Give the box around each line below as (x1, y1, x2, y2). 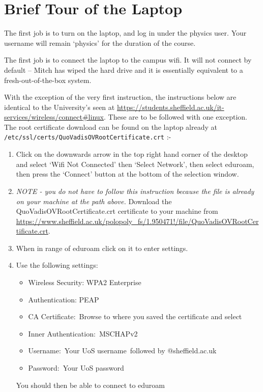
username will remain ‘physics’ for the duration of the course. (4, 37, 196, 48)
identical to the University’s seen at (4, 101, 115, 112)
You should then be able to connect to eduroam (16, 379, 165, 390)
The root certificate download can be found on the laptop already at (4, 121, 217, 132)
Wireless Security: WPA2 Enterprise (28, 277, 141, 288)
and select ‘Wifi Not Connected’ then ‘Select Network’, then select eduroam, (16, 158, 254, 169)
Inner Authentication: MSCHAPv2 (28, 328, 138, 339)
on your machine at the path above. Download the (16, 195, 172, 206)
